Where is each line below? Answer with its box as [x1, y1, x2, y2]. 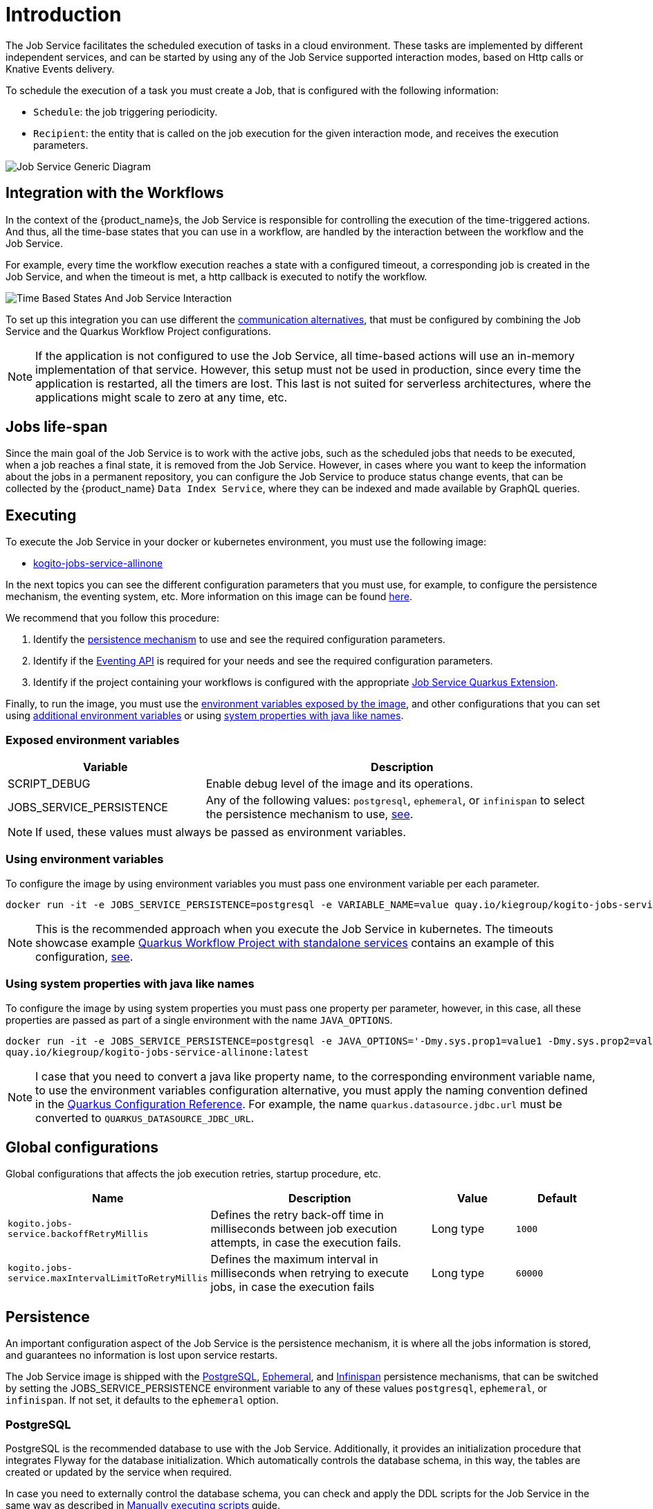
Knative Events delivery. [6, 62, 115, 75]
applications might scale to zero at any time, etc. [35, 390, 288, 404]
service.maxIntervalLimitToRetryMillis [8, 1273, 208, 1284]
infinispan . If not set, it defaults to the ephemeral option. [6, 1394, 279, 1407]
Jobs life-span [6, 418, 108, 436]
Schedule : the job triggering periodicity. [33, 105, 218, 118]
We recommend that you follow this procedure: [6, 612, 219, 624]
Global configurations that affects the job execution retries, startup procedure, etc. [6, 1168, 381, 1180]
